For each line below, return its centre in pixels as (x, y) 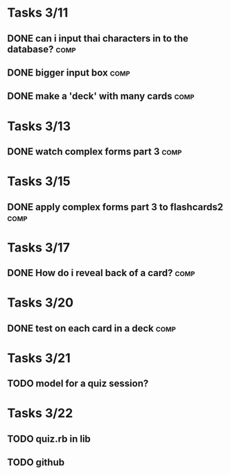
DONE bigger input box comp (69, 72)
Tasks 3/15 (39, 181)
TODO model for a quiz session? (78, 384)
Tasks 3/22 (40, 413)
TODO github (36, 463)
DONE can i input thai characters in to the (98, 38)
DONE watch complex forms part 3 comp (95, 152)
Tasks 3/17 (39, 247)
